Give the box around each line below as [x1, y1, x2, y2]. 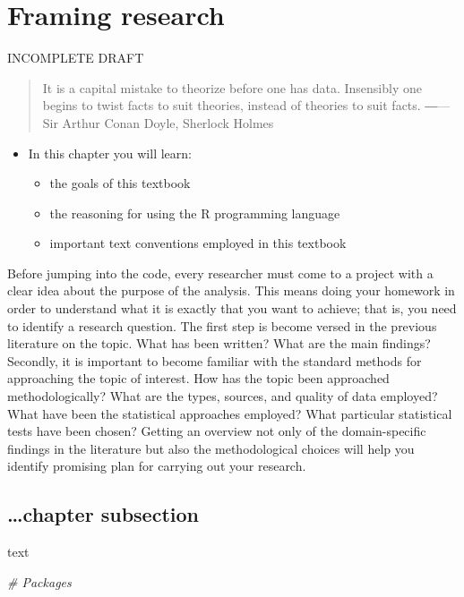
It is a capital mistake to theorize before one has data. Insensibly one [42, 78, 422, 97]
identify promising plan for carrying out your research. [7, 456, 306, 475]
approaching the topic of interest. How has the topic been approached [7, 369, 390, 388]
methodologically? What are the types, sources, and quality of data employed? [7, 387, 438, 405]
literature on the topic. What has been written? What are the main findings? [7, 334, 431, 353]
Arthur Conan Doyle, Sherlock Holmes [62, 113, 274, 132]
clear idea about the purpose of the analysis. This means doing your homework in [7, 281, 455, 300]
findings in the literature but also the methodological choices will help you [7, 439, 415, 457]
